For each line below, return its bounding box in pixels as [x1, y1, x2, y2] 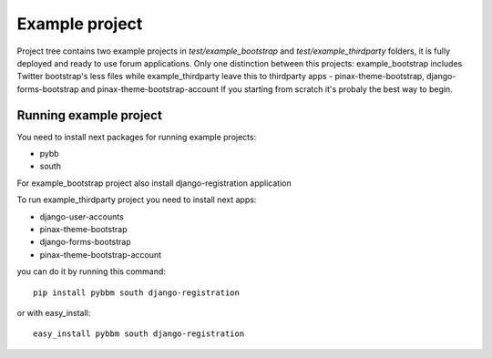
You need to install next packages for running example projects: [16, 131, 257, 142]
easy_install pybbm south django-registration [33, 329, 245, 339]
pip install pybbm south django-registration [33, 287, 241, 298]
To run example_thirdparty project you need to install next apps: [16, 194, 257, 205]
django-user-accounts [39, 210, 125, 222]
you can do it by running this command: [16, 266, 166, 277]
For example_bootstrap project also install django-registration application [16, 178, 292, 189]
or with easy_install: [16, 307, 91, 318]
